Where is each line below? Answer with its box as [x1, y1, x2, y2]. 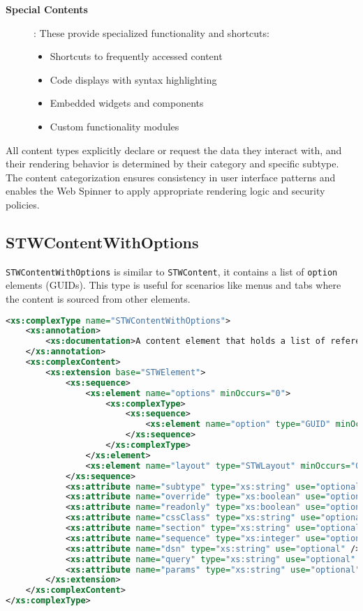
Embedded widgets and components [50, 96, 204, 110]
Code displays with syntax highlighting [50, 72, 217, 86]
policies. [6, 197, 40, 211]
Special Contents [6, 2, 88, 16]
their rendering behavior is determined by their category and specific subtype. [6, 156, 339, 171]
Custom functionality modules [50, 119, 179, 133]
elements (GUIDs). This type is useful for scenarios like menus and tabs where [6, 278, 341, 292]
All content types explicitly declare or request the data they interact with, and [6, 142, 342, 157]
